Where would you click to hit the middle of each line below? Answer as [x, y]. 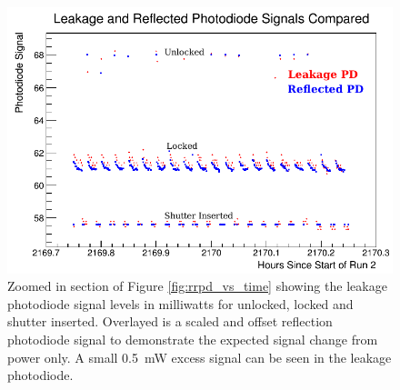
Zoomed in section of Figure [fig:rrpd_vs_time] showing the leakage [197, 286]
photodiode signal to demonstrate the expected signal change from [193, 340]
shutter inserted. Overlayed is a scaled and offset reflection [170, 321]
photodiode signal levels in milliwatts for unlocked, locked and [180, 303]
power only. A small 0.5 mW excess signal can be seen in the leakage [200, 357]
